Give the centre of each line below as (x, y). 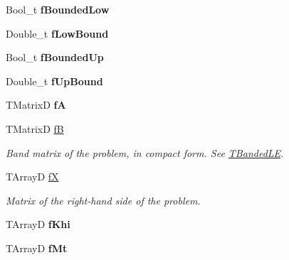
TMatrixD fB (35, 128)
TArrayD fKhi (38, 224)
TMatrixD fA (36, 105)
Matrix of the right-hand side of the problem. (103, 200)
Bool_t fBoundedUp (55, 57)
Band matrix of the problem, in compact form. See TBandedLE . (145, 152)
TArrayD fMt (37, 248)
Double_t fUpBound (54, 81)
